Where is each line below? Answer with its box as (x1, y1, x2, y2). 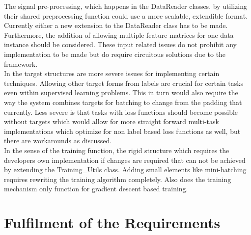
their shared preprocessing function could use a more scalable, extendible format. (4, 10, 248, 21)
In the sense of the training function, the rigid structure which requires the (4, 145, 229, 155)
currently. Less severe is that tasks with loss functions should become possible (4, 106, 238, 117)
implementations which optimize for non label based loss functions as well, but (4, 126, 241, 136)
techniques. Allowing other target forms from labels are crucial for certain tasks (4, 78, 244, 88)
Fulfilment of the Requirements (4, 212, 221, 233)
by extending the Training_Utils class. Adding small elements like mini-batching (4, 164, 247, 175)
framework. (4, 58, 38, 69)
